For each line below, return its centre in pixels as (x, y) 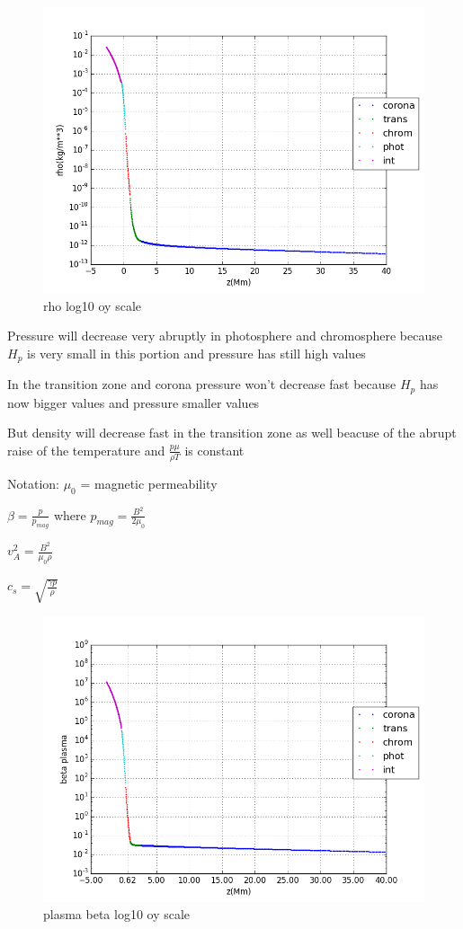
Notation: (33, 483)
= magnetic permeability (149, 483)
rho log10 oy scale (92, 305)
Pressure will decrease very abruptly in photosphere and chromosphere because (225, 336)
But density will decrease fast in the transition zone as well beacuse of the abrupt (232, 433)
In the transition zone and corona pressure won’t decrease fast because (202, 384)
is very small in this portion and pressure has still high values (196, 353)
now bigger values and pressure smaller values (134, 402)
